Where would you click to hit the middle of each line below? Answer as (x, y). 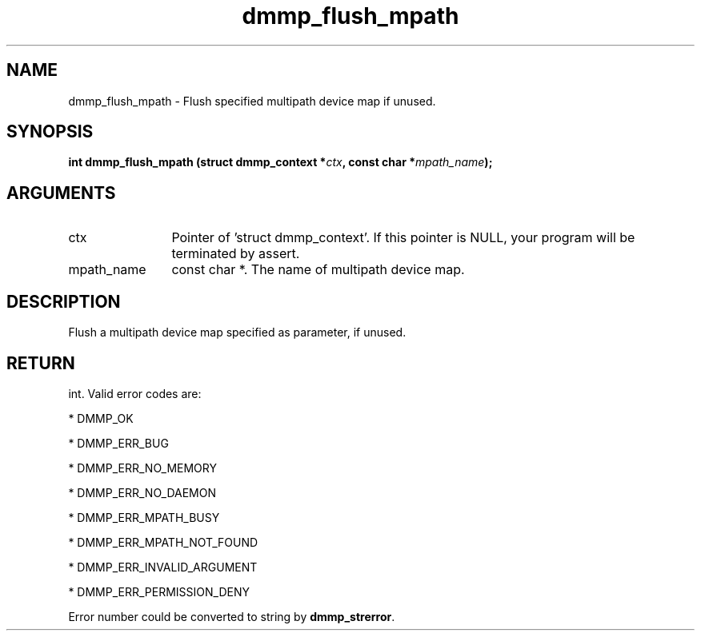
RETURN (41, 363)
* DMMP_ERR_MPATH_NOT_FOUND (163, 542)
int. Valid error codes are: (135, 393)
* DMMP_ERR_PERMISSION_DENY (159, 591)
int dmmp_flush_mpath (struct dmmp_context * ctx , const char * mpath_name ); (280, 162)
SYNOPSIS (50, 132)
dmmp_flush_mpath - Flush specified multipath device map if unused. (252, 101)
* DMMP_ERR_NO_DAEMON (142, 492)
